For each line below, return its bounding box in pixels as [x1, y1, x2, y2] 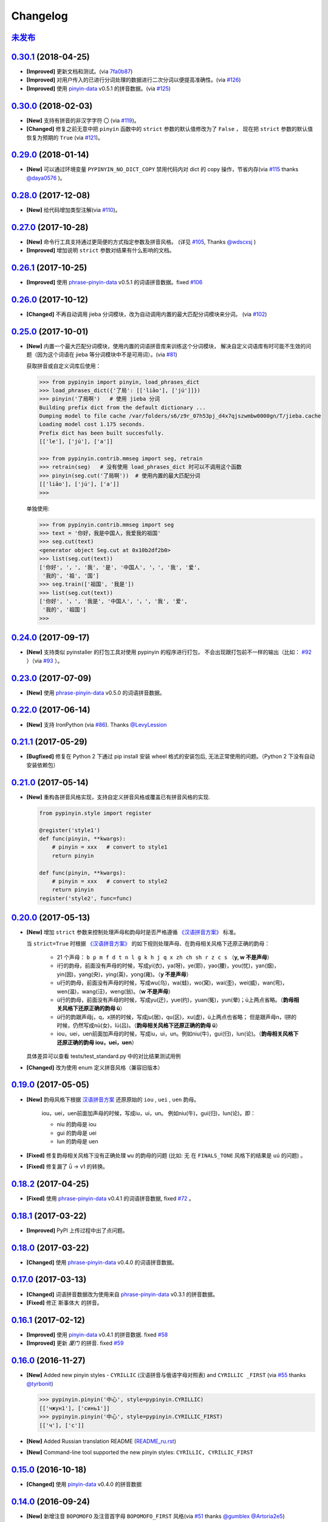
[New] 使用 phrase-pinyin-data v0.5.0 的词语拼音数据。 [26, 689, 165, 696]
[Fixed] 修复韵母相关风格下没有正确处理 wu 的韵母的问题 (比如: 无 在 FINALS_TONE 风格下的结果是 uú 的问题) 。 [26, 1151, 306, 1159]
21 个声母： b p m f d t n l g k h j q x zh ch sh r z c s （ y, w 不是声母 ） [56, 953, 273, 961]
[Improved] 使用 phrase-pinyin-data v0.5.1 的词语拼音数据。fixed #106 [26, 278, 203, 286]
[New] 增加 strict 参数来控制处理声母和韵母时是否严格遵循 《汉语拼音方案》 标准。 [26, 928, 239, 936]
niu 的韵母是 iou [56, 1121, 97, 1128]
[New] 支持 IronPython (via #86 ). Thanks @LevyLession [26, 721, 167, 728]
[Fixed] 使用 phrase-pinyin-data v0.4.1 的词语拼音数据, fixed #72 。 [26, 1194, 194, 1202]
